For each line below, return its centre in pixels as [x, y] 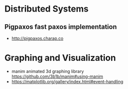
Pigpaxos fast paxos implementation [61, 27]
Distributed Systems [47, 9]
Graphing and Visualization [60, 58]
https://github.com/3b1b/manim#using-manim [57, 76]
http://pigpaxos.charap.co [37, 38]
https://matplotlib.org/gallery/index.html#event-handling [67, 81]
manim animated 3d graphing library [48, 71]
